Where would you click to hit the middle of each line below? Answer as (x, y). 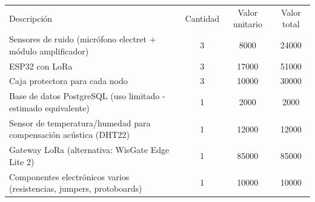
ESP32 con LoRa (41, 66)
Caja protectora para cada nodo (68, 81)
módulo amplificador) (49, 50)
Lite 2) (22, 161)
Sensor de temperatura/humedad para (80, 122)
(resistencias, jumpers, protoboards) (76, 188)
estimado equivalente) (49, 107)
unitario (247, 24)
